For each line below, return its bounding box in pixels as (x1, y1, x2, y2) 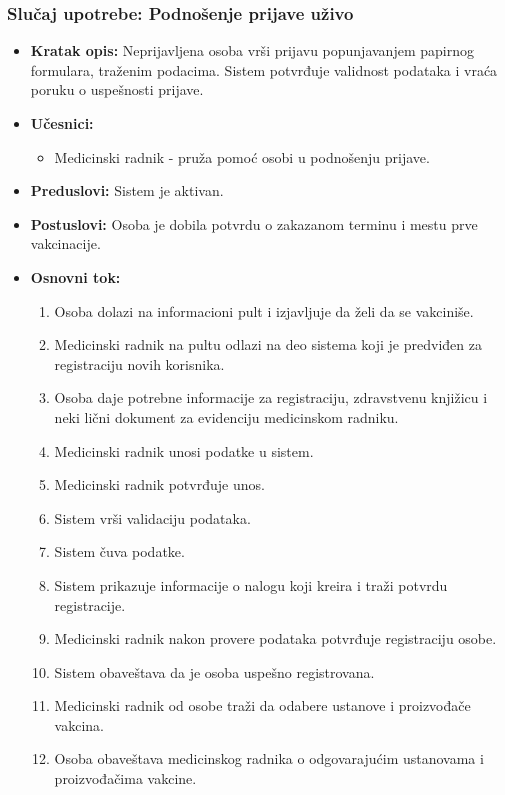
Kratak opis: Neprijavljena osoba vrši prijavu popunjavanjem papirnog (30, 40, 474, 61)
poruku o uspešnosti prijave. (30, 79, 204, 100)
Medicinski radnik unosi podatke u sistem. (54, 440, 314, 461)
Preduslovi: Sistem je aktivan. (30, 180, 224, 201)
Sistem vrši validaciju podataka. (54, 507, 251, 528)
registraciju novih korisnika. (54, 353, 225, 374)
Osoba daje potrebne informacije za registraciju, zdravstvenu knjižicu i (54, 387, 488, 408)
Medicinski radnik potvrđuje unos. (54, 474, 265, 495)
